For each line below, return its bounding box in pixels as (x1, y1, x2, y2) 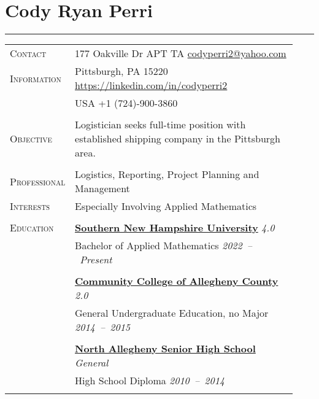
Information (10, 71, 61, 85)
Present (80, 252, 112, 267)
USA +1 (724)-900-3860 (75, 96, 178, 110)
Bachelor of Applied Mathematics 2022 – (75, 238, 253, 253)
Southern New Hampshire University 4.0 (75, 220, 275, 235)
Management (75, 181, 130, 196)
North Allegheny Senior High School (75, 341, 256, 356)
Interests (10, 199, 50, 214)
